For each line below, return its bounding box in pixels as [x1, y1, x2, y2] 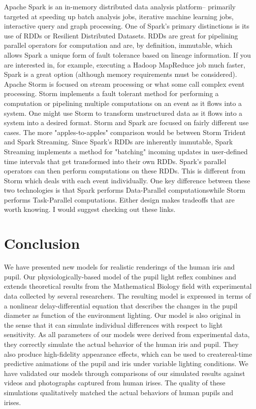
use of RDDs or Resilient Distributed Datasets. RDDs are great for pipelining [4, 30, 238, 40]
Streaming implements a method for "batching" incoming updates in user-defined [4, 146, 248, 156]
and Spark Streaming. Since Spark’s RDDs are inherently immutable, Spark [4, 136, 233, 147]
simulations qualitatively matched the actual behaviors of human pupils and [4, 387, 233, 397]
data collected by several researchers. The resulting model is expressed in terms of [4, 290, 251, 301]
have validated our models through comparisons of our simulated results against [4, 368, 245, 378]
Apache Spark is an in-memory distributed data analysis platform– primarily [4, 1, 236, 11]
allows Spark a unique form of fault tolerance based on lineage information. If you [4, 49, 251, 60]
